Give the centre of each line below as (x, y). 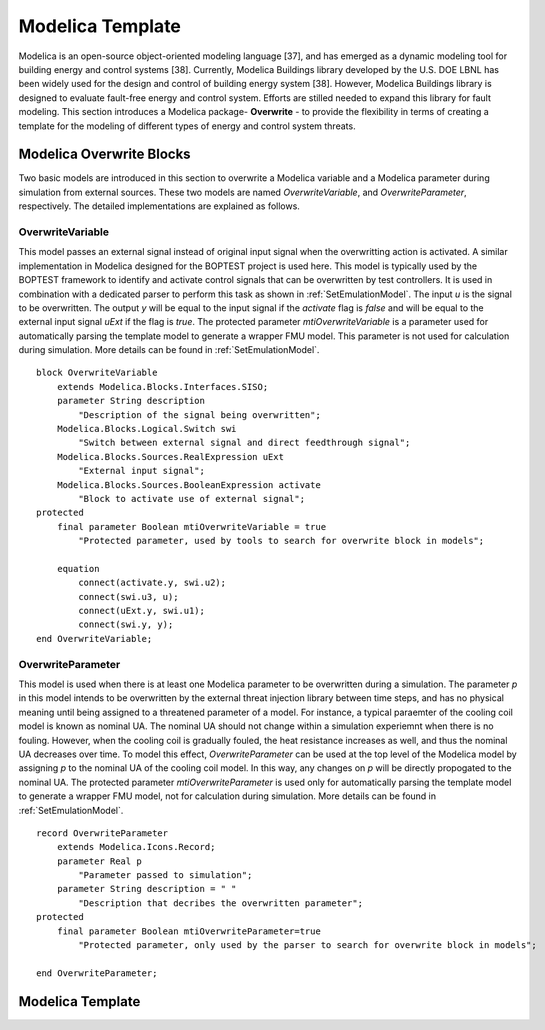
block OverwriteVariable (97, 373)
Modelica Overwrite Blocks (104, 154)
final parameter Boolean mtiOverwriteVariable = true (191, 526)
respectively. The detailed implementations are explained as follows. (159, 206)
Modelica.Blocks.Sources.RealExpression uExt (170, 456)
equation (78, 568)
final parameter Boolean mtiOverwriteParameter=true (189, 931)
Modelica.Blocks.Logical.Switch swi (146, 429)
